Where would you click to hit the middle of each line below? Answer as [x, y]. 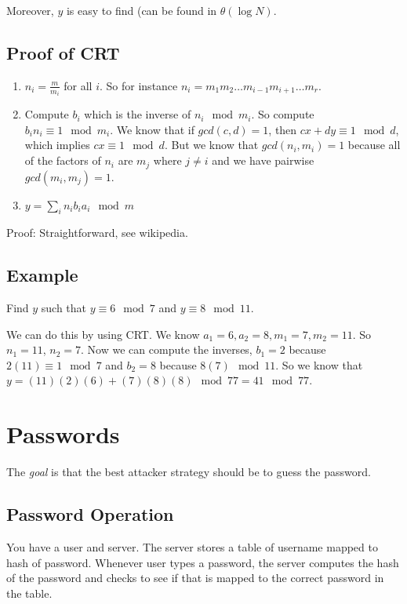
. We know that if [152, 129]
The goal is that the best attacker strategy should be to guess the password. [189, 472]
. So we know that [319, 364]
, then [283, 129]
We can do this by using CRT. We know [103, 334]
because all [374, 145]
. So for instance [139, 85]
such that [64, 308]
